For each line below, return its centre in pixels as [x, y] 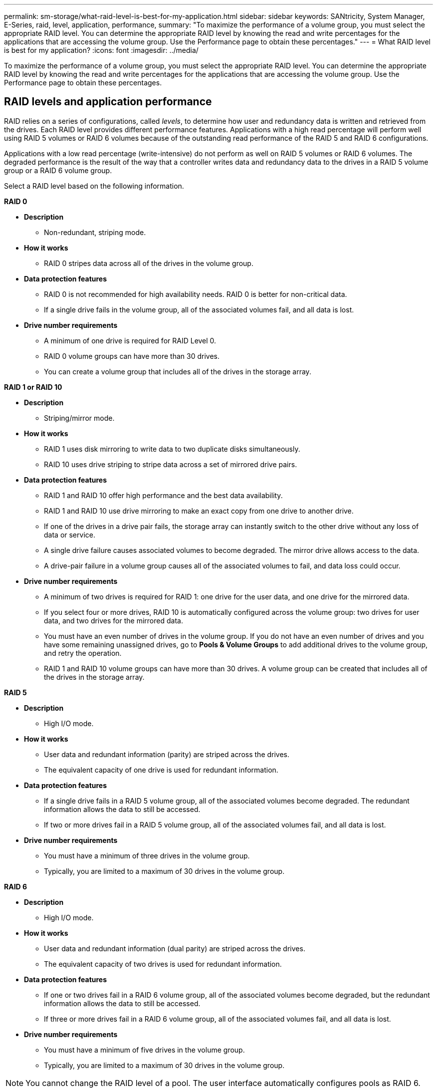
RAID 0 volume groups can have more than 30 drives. [132, 356]
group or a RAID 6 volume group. [58, 170]
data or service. [70, 535]
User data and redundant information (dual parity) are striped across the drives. [175, 948]
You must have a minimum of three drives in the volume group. [147, 855]
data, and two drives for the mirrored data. [113, 620]
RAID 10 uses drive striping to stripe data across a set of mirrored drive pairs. [171, 464]
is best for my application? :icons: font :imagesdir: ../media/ [101, 50]
